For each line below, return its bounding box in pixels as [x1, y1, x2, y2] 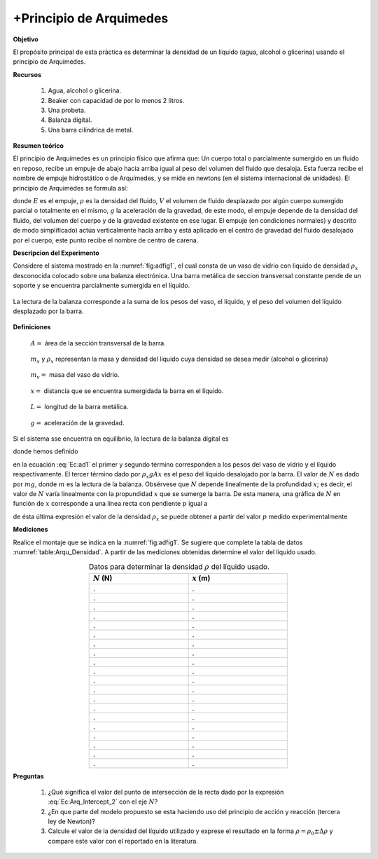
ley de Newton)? [48, 817, 96, 826]
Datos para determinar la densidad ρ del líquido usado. [88, 561, 269, 571]
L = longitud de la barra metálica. [30, 403, 129, 411]
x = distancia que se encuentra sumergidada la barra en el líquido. [30, 386, 224, 395]
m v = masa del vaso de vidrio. [30, 371, 120, 381]
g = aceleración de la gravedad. [30, 418, 125, 427]
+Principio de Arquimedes [13, 11, 169, 26]
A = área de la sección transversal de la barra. [30, 338, 166, 347]
